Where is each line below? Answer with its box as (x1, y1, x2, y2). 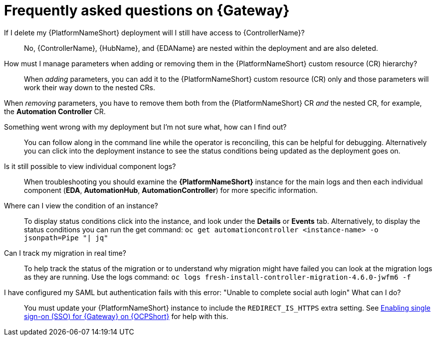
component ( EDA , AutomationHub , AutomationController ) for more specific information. (24, 185, 318, 194)
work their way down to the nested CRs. (24, 83, 155, 92)
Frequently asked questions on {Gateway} (4, 2, 290, 19)
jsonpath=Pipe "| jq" (24, 233, 108, 242)
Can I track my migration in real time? (4, 248, 126, 257)
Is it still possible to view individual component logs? (4, 162, 176, 170)
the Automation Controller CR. (4, 107, 106, 116)
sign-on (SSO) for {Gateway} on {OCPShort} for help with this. (24, 312, 228, 321)
